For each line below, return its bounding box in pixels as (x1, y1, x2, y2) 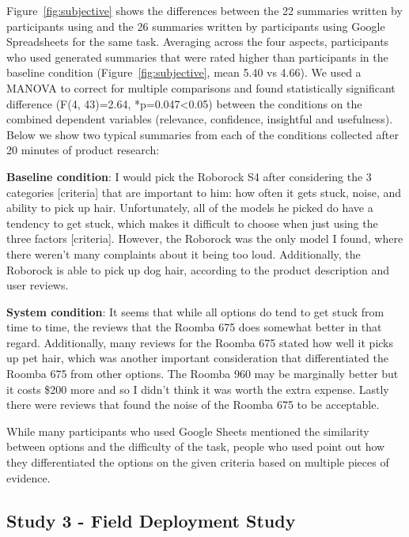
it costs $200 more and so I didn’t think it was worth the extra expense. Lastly (6, 380, 389, 397)
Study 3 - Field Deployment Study (6, 508, 296, 532)
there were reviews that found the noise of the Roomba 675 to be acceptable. (6, 396, 380, 413)
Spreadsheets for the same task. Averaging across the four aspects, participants (6, 33, 389, 50)
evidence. (6, 469, 51, 486)
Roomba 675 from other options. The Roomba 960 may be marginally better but (6, 365, 399, 382)
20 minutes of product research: (6, 142, 160, 158)
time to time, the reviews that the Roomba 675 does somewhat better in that (6, 319, 382, 335)
